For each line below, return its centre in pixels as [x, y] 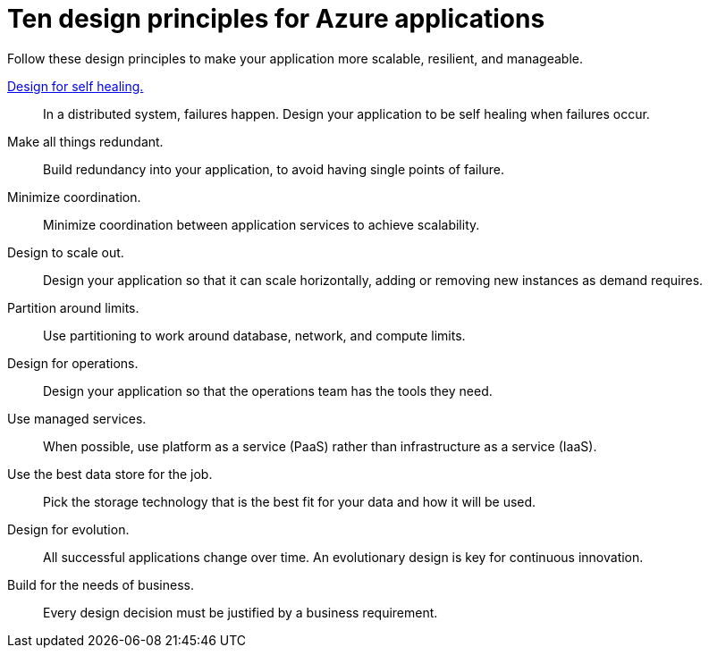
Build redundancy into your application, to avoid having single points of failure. [274, 169]
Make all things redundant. [85, 141]
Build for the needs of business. [101, 584]
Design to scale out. [66, 252]
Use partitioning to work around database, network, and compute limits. [254, 335]
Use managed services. [77, 418]
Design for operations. [73, 363]
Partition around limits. [73, 307]
